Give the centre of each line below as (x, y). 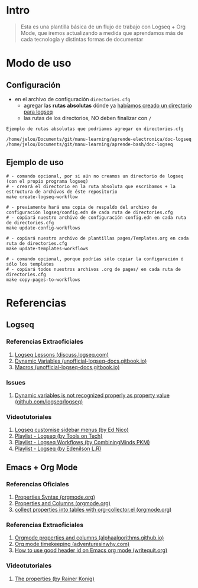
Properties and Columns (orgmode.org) (63, 503)
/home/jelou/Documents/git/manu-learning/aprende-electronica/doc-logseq (99, 139)
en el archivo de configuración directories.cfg (72, 99)
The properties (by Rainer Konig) (54, 579)
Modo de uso (39, 63)
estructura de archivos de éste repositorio (62, 192)
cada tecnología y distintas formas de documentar (82, 39)
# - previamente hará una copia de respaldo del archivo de (82, 207)
